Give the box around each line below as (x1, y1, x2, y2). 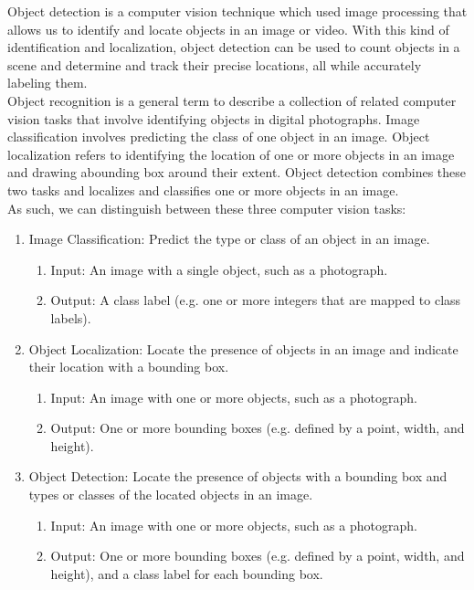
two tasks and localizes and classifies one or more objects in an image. (7, 180, 399, 199)
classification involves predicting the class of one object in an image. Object (7, 127, 430, 146)
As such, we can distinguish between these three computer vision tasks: (7, 198, 406, 217)
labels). (50, 308, 91, 327)
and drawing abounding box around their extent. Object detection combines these (7, 163, 466, 182)
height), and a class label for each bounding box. (50, 564, 323, 583)
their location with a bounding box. (28, 357, 229, 376)
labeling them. (7, 73, 88, 92)
